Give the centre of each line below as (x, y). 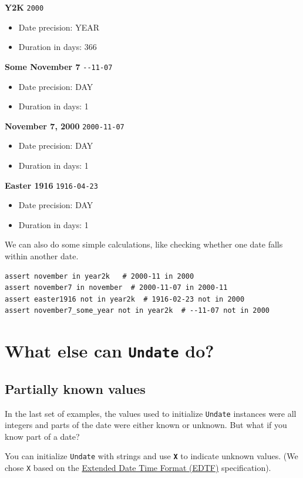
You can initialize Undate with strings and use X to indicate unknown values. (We (151, 456)
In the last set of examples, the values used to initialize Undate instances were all (151, 413)
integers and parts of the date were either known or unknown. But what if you (146, 425)
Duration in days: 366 (58, 47)
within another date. (42, 255)
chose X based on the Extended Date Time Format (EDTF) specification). (138, 468)
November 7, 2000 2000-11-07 (65, 126)
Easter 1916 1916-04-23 (51, 185)
